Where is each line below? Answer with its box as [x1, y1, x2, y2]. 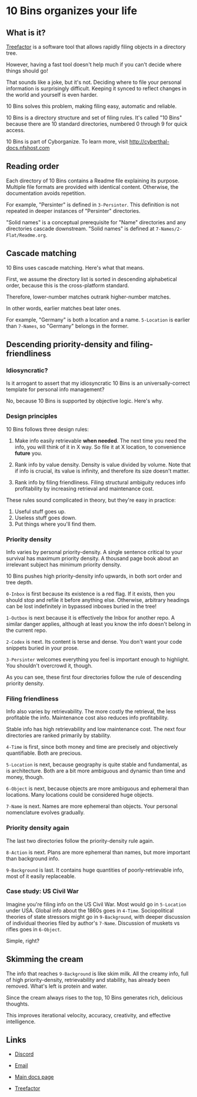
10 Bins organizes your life [6, 4, 138, 18]
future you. [14, 450, 42, 457]
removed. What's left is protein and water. [6, 983, 108, 990]
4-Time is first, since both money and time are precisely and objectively [6, 744, 178, 751]
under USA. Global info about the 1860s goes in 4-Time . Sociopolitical [6, 907, 174, 914]
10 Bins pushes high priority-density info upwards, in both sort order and [6, 572, 182, 579]
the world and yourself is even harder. [6, 91, 98, 98]
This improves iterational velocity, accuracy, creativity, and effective [6, 1011, 171, 1019]
